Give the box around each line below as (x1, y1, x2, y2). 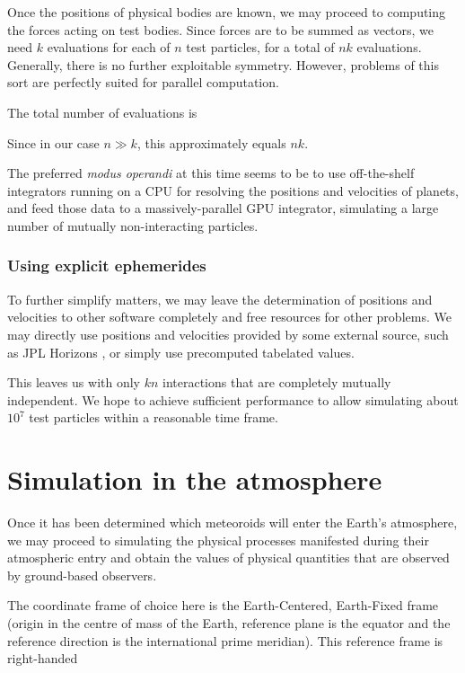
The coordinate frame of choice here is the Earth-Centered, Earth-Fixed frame (7, 596, 439, 615)
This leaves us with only (7, 373, 140, 392)
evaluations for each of (47, 38, 171, 57)
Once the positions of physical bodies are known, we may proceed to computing (7, 3, 446, 21)
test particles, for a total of (186, 38, 335, 57)
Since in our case (7, 133, 100, 152)
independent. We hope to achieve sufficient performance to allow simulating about (7, 390, 459, 409)
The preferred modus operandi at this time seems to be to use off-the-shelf (7, 164, 415, 182)
